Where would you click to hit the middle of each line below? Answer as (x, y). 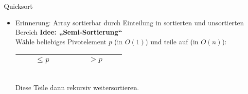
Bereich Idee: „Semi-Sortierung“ (69, 32)
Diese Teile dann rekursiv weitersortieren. (77, 87)
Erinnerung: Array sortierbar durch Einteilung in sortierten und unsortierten (130, 22)
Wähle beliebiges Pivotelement (61, 41)
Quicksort (18, 6)
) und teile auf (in (172, 41)
